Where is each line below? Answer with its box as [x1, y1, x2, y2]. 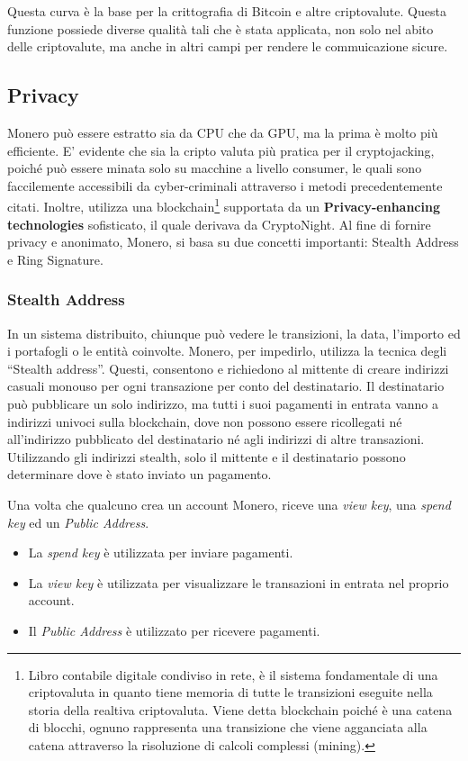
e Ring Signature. [7, 249, 103, 268]
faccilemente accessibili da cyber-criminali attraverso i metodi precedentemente [7, 176, 443, 195]
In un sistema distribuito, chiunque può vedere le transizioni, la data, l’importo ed [7, 323, 461, 342]
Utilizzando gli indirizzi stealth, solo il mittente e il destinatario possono [7, 447, 406, 466]
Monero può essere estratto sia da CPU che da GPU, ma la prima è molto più [7, 122, 438, 141]
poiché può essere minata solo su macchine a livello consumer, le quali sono [7, 159, 422, 177]
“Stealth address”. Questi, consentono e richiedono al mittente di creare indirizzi [7, 358, 449, 377]
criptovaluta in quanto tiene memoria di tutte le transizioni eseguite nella [28, 683, 433, 702]
